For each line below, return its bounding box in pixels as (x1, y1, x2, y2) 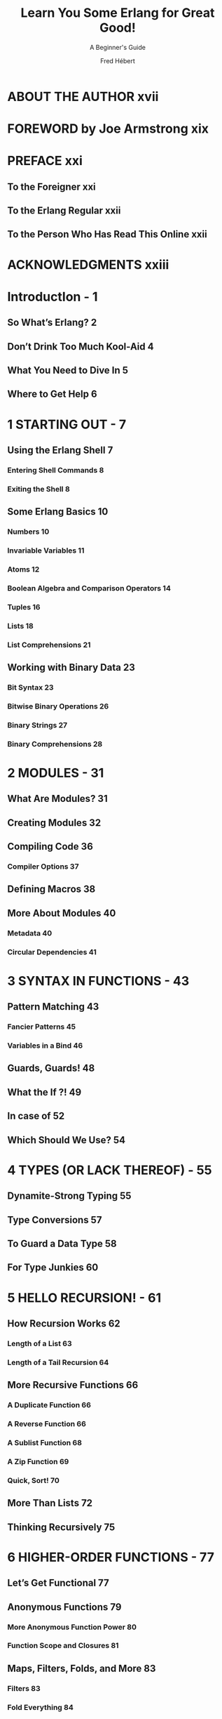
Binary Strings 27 (7, 720, 68, 730)
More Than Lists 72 (7, 1497, 93, 1509)
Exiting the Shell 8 (7, 484, 70, 494)
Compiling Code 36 (7, 841, 93, 852)
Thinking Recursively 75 (7, 1521, 116, 1533)
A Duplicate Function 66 (7, 1400, 91, 1410)
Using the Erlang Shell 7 (7, 444, 113, 456)
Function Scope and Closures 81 (7, 1641, 119, 1651)
